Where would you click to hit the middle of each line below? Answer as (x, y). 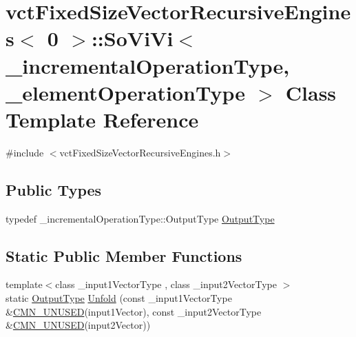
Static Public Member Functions (124, 255)
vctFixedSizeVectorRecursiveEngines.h (140, 152)
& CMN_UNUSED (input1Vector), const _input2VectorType (134, 311)
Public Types (54, 189)
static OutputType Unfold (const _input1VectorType (119, 298)
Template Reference (102, 119)
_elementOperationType (126, 92)
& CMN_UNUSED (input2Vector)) (78, 325)
